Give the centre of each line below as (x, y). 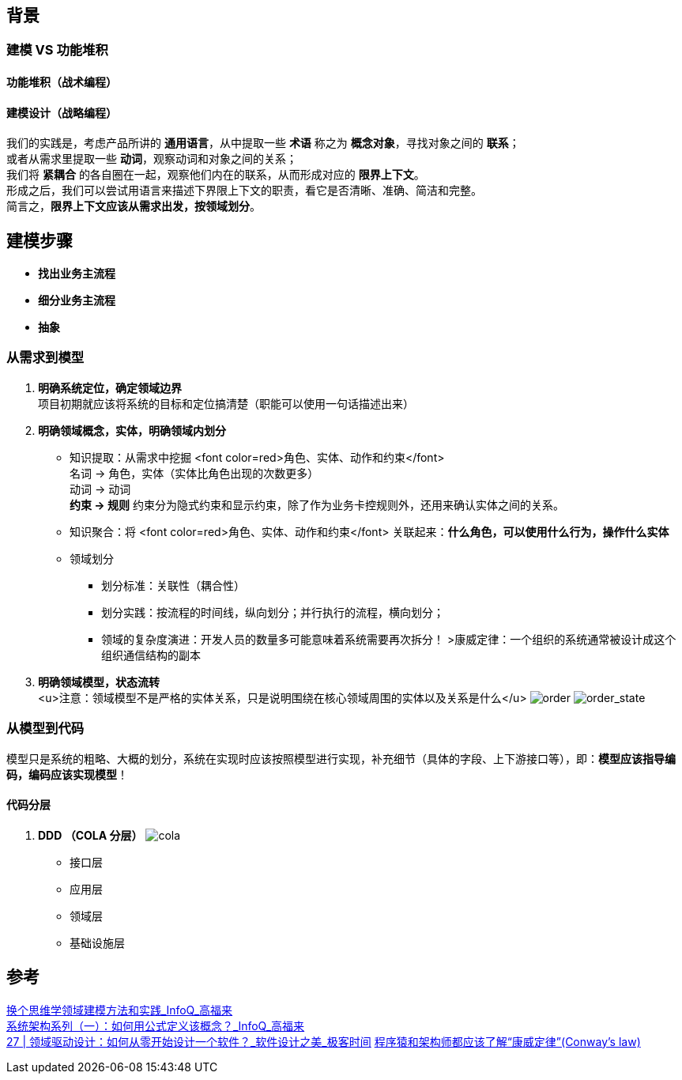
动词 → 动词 (100, 489)
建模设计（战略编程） (62, 112)
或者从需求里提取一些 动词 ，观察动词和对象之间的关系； (152, 159)
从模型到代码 (45, 729)
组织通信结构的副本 (151, 655)
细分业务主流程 (77, 300)
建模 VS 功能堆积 (57, 50)
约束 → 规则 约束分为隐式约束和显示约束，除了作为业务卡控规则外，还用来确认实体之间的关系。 (317, 504)
